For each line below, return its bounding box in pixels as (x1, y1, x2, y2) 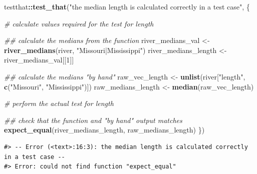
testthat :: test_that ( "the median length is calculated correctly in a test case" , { (4, 1, 250, 11)
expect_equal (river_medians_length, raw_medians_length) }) (4, 124, 205, 135)
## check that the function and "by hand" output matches (4, 114, 182, 125)
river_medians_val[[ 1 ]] (4, 54, 74, 65)
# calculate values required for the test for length (4, 18, 154, 28)
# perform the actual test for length (4, 98, 114, 108)
